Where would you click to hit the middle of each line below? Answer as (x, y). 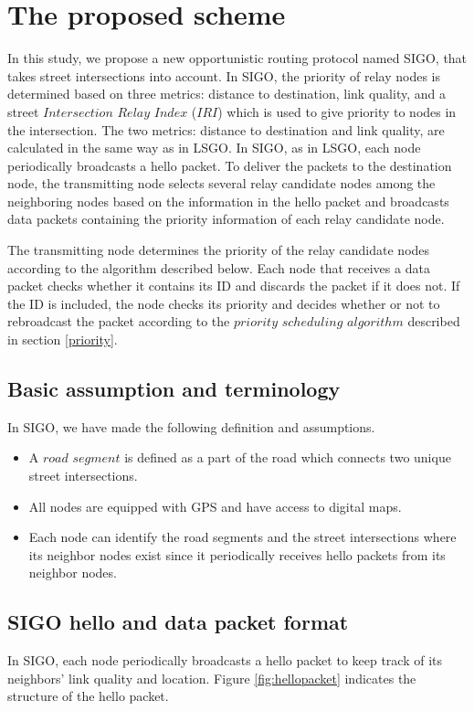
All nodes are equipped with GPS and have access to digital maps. (215, 506)
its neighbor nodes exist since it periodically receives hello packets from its (237, 554)
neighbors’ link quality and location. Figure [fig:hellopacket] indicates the (212, 678)
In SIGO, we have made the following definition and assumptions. (191, 426)
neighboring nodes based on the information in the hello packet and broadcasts (228, 201)
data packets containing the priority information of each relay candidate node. (226, 219)
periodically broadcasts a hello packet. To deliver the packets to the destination (230, 165)
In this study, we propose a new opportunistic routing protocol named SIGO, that (237, 58)
